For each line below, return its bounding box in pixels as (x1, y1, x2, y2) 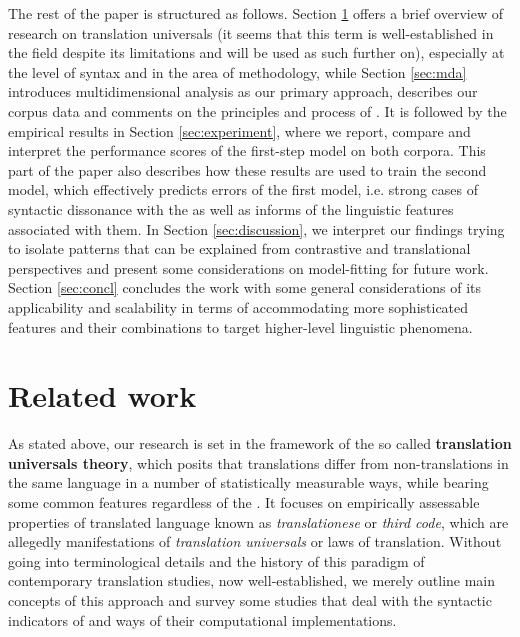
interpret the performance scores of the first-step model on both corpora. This (8, 140, 486, 161)
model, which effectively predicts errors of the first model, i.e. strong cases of (8, 179, 479, 200)
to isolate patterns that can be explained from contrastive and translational (8, 238, 471, 259)
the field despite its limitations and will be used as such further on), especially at (8, 42, 505, 63)
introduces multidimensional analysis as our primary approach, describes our (8, 81, 478, 102)
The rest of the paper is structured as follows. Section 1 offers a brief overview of (8, 3, 503, 23)
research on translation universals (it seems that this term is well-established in (8, 22, 494, 43)
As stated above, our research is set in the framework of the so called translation (8, 433, 512, 454)
